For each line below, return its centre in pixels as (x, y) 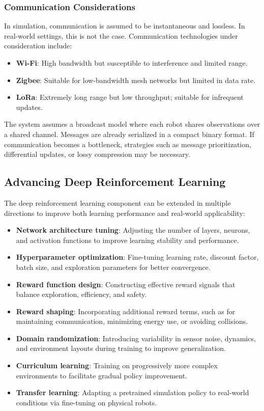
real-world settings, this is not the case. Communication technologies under (121, 35)
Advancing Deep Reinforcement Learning (115, 182)
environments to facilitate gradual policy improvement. (102, 375)
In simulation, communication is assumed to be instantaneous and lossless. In (125, 26)
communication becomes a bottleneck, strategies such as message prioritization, (128, 144)
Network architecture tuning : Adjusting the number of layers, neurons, (133, 230)
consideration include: (38, 46)
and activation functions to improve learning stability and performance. (127, 240)
